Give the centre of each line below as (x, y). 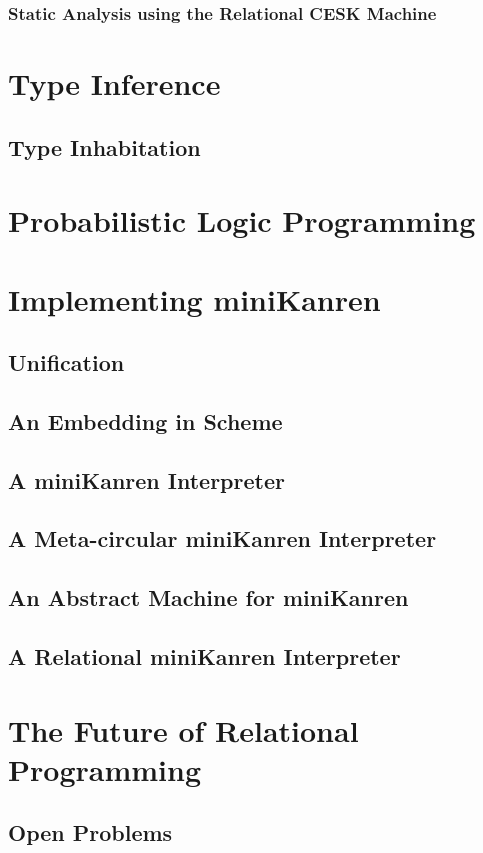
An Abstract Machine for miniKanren (208, 597)
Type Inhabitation (104, 146)
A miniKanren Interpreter (146, 479)
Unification (66, 362)
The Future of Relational (183, 729)
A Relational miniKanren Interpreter (204, 656)
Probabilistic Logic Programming (242, 220)
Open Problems (90, 832)
